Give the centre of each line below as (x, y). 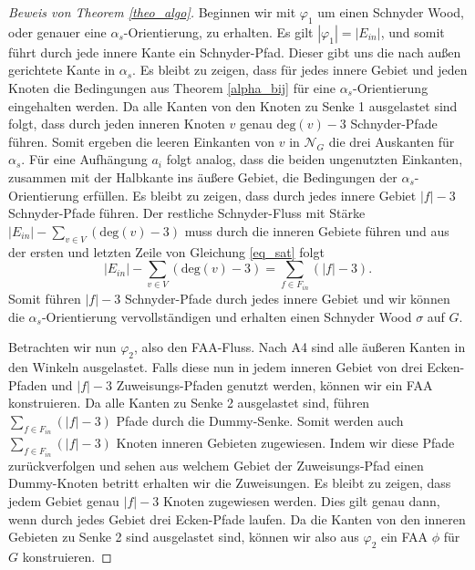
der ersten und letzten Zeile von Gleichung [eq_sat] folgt (166, 251)
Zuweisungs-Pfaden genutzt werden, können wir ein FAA (274, 384)
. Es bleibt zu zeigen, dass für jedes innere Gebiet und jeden (300, 70)
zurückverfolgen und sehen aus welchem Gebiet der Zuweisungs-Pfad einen (216, 465)
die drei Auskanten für (392, 141)
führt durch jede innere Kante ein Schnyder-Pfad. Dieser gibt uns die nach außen (235, 52)
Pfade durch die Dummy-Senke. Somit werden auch (260, 420)
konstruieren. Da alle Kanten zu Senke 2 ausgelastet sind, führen (189, 403)
